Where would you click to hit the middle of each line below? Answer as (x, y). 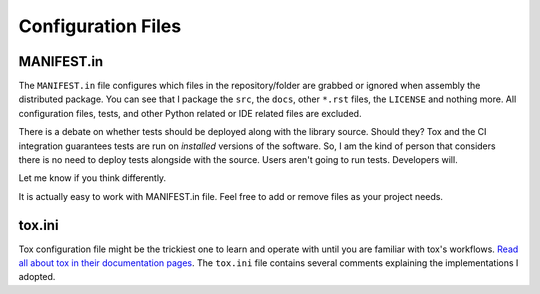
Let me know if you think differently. (92, 178)
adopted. (37, 277)
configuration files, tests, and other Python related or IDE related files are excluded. (190, 113)
